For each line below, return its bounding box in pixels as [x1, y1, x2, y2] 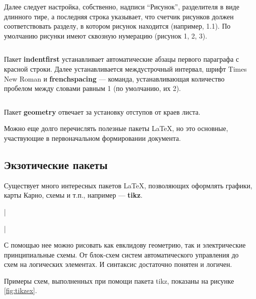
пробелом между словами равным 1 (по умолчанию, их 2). [4, 83, 181, 93]
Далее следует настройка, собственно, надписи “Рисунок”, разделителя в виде [4, 1, 240, 11]
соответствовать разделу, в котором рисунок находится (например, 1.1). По [4, 21, 231, 31]
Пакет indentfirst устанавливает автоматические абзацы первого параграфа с [4, 54, 239, 64]
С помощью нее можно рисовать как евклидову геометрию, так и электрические [4, 240, 246, 250]
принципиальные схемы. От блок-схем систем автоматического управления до [4, 249, 239, 259]
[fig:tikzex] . [4, 285, 37, 296]
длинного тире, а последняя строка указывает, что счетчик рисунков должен [4, 11, 234, 21]
